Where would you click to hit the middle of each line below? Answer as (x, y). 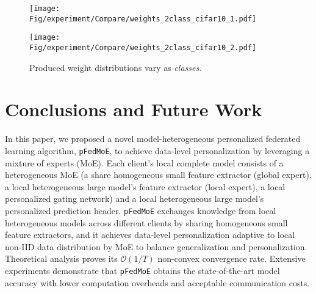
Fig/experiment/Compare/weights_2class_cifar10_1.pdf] (143, 19)
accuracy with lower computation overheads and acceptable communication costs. (157, 282)
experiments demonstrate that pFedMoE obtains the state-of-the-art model (142, 270)
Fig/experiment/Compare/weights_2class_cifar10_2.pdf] (143, 47)
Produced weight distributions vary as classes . (116, 67)
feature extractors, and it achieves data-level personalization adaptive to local (150, 235)
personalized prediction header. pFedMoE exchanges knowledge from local (141, 210)
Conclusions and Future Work (134, 109)
